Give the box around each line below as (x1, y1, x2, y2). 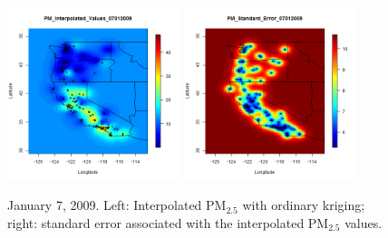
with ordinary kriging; (242, 195, 365, 214)
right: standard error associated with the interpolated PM (7, 213, 329, 232)
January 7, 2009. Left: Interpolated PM (7, 195, 227, 214)
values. (344, 213, 383, 232)
